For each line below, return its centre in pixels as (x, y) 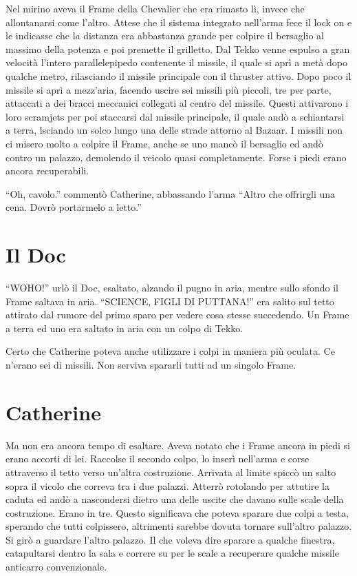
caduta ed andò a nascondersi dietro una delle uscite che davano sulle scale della (175, 499)
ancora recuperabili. (47, 171)
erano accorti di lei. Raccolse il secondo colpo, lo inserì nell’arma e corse (158, 459)
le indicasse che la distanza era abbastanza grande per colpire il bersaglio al (165, 35)
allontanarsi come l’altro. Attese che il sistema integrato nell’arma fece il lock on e (179, 22)
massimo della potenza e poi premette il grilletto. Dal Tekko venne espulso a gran (178, 49)
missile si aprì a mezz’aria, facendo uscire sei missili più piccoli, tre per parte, (169, 89)
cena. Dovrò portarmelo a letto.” (74, 207)
